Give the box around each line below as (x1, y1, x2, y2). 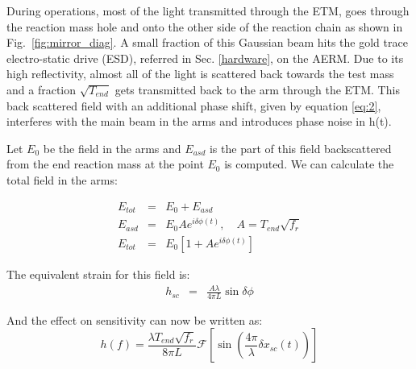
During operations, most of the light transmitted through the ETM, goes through (6, 2, 410, 19)
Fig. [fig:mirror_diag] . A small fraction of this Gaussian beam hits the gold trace (6, 34, 408, 51)
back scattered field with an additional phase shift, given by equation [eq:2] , (6, 97, 381, 114)
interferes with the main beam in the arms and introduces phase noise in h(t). (6, 113, 392, 130)
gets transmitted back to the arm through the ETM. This (114, 81, 400, 97)
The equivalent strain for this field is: (6, 265, 190, 282)
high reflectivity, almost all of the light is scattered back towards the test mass (6, 65, 394, 82)
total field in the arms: (6, 171, 118, 188)
